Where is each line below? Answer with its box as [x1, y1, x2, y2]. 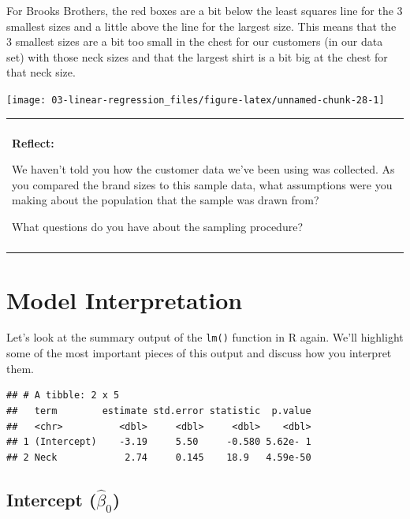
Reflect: [12, 134, 54, 151]
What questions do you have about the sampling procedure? [12, 218, 303, 234]
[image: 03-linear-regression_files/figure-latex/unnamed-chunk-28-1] [6, 94, 385, 106]
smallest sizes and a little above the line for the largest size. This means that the [6, 17, 397, 34]
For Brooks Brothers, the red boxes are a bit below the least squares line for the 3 [6, 2, 403, 18]
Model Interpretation [6, 283, 243, 316]
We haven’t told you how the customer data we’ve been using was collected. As [12, 161, 395, 177]
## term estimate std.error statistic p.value [6, 405, 311, 416]
